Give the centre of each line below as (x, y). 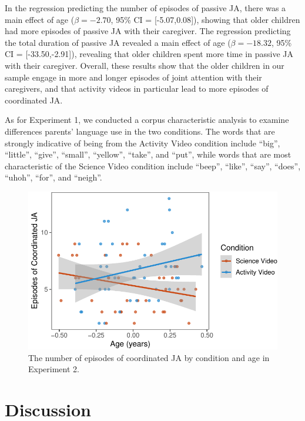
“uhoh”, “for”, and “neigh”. (53, 177)
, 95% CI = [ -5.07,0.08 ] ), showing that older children (205, 19)
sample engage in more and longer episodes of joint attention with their (133, 77)
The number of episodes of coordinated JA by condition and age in (149, 357)
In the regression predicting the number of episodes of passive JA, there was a (145, 8)
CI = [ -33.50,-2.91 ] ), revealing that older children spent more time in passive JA (149, 54)
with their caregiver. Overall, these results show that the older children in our (145, 65)
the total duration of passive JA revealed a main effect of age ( (118, 42)
